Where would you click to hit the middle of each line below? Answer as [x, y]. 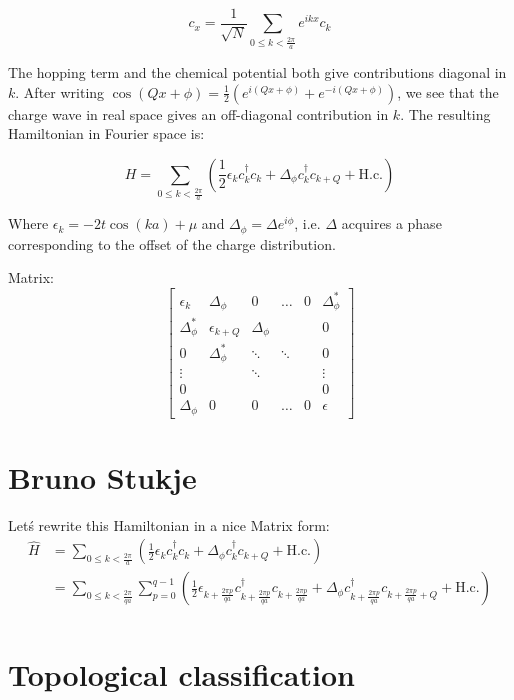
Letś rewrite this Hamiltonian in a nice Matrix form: [169, 524]
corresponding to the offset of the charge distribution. [172, 243]
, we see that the [448, 91]
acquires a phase [391, 223]
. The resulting [445, 113]
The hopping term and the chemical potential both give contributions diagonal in [257, 72]
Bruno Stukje [102, 476]
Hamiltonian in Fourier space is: [106, 133]
